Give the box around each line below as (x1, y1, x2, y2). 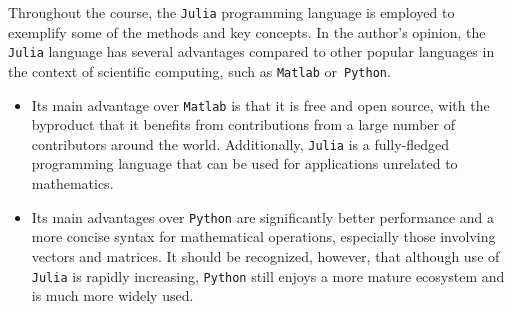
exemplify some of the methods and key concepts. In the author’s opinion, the (8, 21, 486, 42)
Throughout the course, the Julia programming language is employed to (8, 2, 455, 22)
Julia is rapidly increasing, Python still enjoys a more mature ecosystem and (31, 265, 505, 286)
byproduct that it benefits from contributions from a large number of (31, 114, 455, 135)
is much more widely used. (31, 285, 194, 306)
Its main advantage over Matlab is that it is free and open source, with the (31, 94, 490, 115)
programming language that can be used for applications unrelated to (31, 153, 458, 174)
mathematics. (31, 173, 114, 194)
